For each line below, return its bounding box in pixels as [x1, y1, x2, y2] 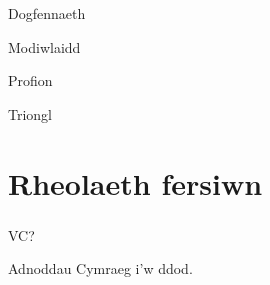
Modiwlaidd [8, 36, 81, 57]
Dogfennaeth [8, 3, 86, 23]
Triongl [8, 103, 53, 124]
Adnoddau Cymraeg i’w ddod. [8, 258, 193, 279]
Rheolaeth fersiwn [8, 162, 263, 203]
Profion [8, 70, 53, 91]
